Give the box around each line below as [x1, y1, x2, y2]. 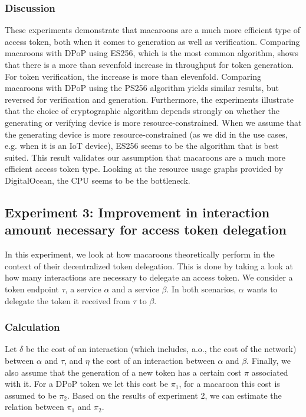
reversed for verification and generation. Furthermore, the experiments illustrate [5, 93, 294, 105]
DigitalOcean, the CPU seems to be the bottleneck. [5, 174, 190, 186]
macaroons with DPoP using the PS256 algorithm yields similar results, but [5, 82, 279, 94]
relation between [5, 400, 64, 413]
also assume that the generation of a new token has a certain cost [5, 366, 242, 378]
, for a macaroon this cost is [179, 377, 280, 390]
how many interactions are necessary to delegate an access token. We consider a [5, 271, 293, 284]
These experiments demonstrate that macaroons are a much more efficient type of [5, 24, 300, 36]
